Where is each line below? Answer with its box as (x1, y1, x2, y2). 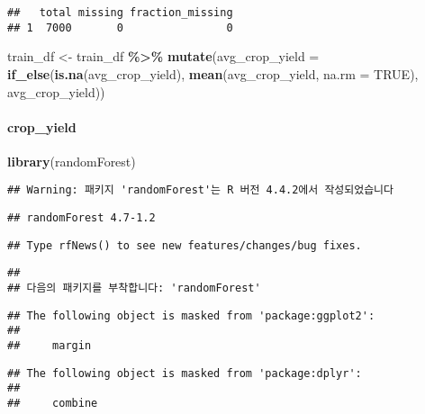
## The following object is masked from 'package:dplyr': (7, 366, 362, 380)
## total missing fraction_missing (7, 6, 233, 19)
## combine (7, 397, 98, 410)
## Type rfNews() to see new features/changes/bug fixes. (7, 238, 362, 252)
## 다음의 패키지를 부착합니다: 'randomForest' (7, 282, 261, 295)
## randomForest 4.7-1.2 (7, 211, 156, 225)
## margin (7, 339, 92, 353)
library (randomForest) (7, 151, 136, 170)
